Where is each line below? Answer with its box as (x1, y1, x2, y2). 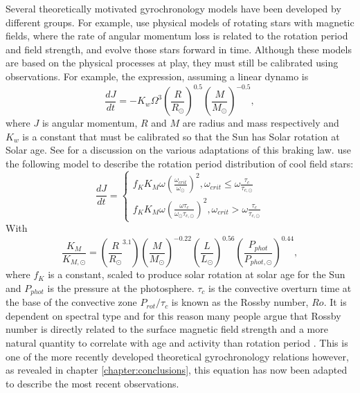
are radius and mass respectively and (182, 116, 339, 130)
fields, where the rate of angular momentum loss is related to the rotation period (6, 28, 348, 43)
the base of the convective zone (6, 295, 137, 309)
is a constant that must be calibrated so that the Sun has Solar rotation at (22, 129, 340, 143)
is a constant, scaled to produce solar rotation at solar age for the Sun (48, 267, 345, 282)
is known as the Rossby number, (171, 295, 309, 309)
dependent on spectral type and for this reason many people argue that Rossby (6, 308, 341, 322)
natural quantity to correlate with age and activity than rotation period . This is (6, 335, 348, 349)
